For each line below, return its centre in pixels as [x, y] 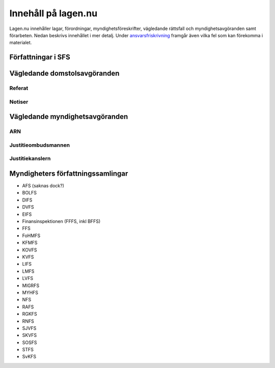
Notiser [19, 102]
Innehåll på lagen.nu [53, 13]
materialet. [21, 43]
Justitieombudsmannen [40, 145]
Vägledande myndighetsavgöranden [69, 117]
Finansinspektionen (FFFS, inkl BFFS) [61, 221]
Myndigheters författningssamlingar [69, 174]
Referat [19, 88]
